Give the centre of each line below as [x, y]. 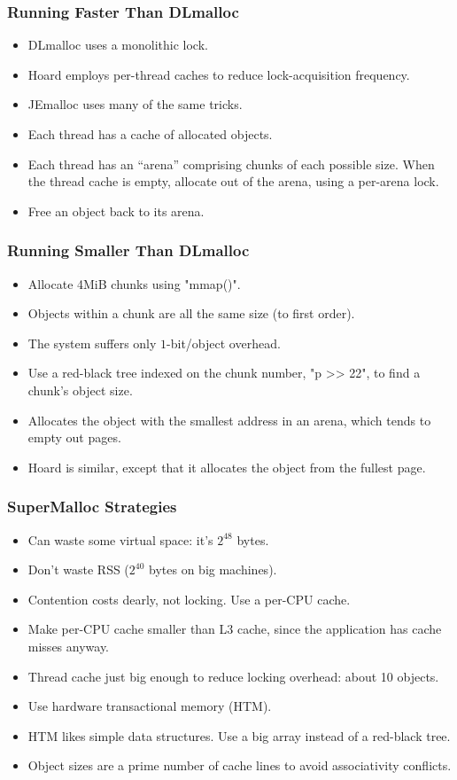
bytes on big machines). [213, 569]
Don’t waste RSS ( [78, 569]
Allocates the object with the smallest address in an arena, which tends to [229, 420]
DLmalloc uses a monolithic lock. [118, 45]
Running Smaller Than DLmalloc [128, 250]
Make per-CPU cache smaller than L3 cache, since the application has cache [235, 629]
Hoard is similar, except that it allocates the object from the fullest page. [227, 467]
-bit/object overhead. [224, 343]
